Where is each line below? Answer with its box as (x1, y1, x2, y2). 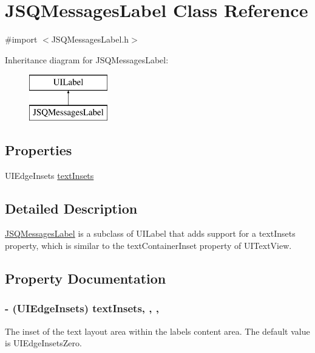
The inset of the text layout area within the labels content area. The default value (5, 324, 310, 337)
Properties (5, 140, 72, 159)
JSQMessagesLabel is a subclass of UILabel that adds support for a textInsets (5, 227, 296, 240)
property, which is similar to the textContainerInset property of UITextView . (5, 239, 292, 252)
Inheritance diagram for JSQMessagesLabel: (5, 53, 169, 66)
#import (5, 33, 38, 46)
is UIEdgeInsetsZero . (5, 337, 82, 349)
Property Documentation (5, 269, 166, 288)
